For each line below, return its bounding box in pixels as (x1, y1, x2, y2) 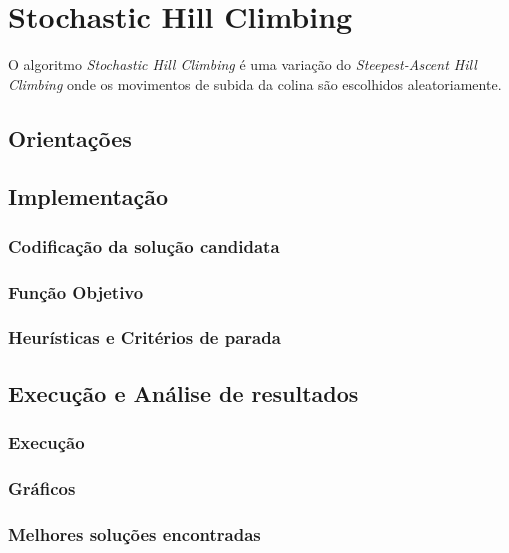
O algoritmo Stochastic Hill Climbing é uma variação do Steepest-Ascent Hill (8, 54, 477, 75)
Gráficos (8, 475, 76, 500)
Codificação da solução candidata (8, 233, 280, 258)
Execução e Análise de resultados (8, 377, 359, 408)
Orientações (8, 122, 132, 153)
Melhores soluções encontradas (8, 521, 261, 546)
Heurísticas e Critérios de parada (8, 325, 281, 350)
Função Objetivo (8, 279, 144, 304)
